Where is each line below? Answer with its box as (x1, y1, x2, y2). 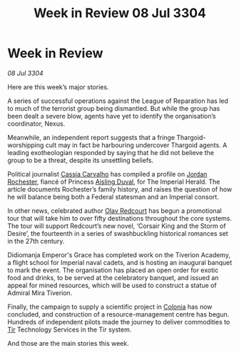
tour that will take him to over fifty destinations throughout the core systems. (7, 214, 233, 222)
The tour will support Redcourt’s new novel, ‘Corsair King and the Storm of (7, 222, 226, 230)
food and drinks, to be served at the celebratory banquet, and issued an (7, 273, 219, 282)
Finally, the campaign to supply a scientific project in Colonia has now (7, 302, 213, 311)
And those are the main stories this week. (7, 339, 130, 347)
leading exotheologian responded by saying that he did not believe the (7, 148, 214, 156)
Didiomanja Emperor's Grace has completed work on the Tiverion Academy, (7, 250, 230, 259)
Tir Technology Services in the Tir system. (7, 325, 132, 334)
